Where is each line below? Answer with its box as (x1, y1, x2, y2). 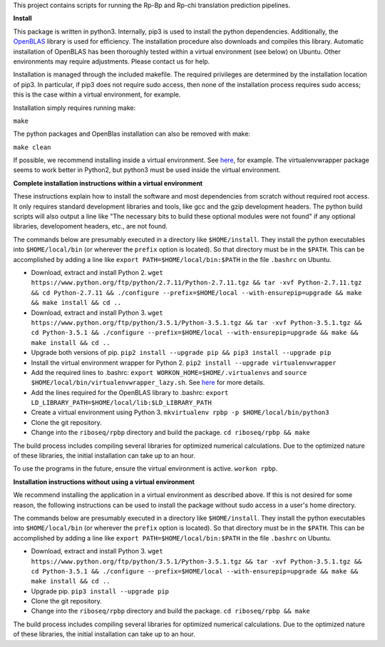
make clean (13, 143, 51, 151)
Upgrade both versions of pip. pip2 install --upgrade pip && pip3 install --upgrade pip (31, 348, 332, 357)
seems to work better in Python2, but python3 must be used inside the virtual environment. (13, 166, 281, 174)
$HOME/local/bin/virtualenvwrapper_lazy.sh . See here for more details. (31, 378, 265, 387)
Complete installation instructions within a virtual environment (13, 179, 203, 187)
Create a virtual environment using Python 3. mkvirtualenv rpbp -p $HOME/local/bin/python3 (31, 408, 329, 417)
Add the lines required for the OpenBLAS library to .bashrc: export (31, 388, 229, 396)
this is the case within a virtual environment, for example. (13, 90, 181, 99)
